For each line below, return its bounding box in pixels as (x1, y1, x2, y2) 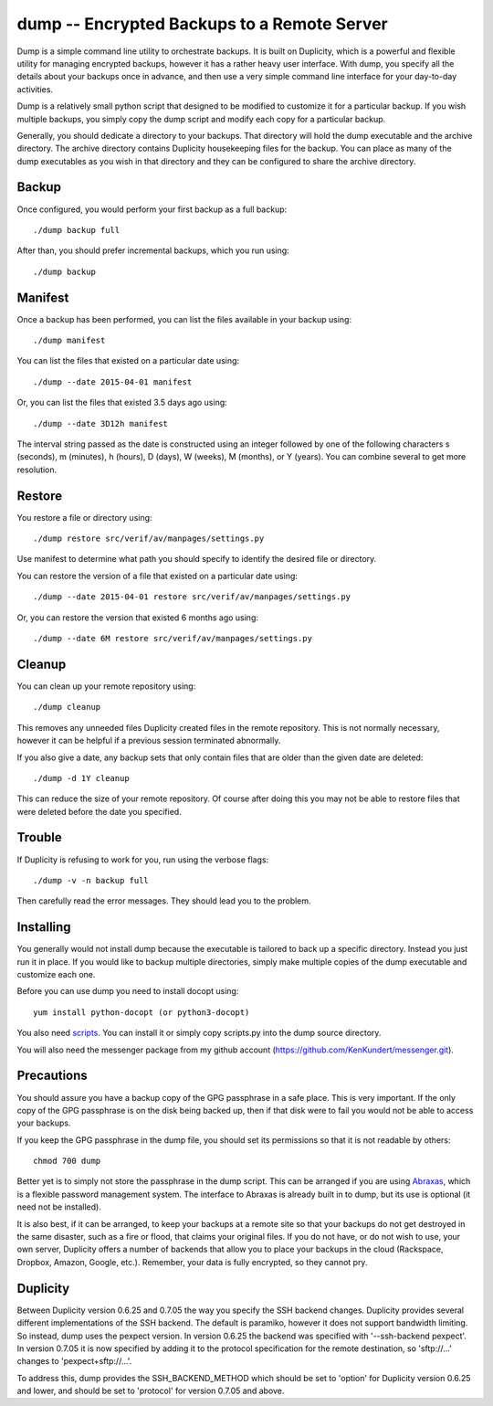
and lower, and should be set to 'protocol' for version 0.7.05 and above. (16, 1385, 285, 1397)
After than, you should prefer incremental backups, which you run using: (16, 245, 289, 256)
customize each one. (16, 969, 96, 980)
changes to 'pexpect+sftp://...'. (16, 1356, 132, 1367)
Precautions (16, 1068, 89, 1084)
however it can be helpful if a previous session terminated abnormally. (16, 735, 281, 746)
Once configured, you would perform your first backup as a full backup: (16, 204, 288, 215)
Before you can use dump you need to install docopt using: (16, 986, 239, 997)
